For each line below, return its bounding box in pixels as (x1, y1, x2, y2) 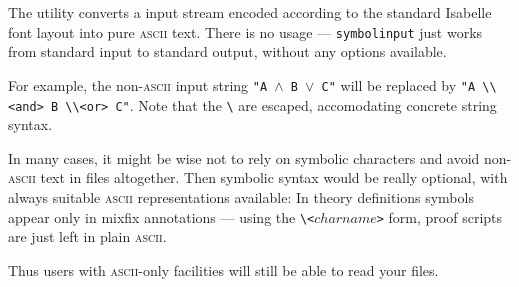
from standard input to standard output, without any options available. (8, 41, 447, 62)
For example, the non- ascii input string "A (8, 74, 268, 95)
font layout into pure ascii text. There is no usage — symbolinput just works (8, 21, 483, 42)
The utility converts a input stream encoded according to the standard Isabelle (8, 2, 492, 22)
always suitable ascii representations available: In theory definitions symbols (8, 186, 474, 207)
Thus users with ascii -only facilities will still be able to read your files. (8, 259, 439, 280)
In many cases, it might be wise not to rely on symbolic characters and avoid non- (8, 147, 512, 168)
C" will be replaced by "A (321, 74, 476, 95)
